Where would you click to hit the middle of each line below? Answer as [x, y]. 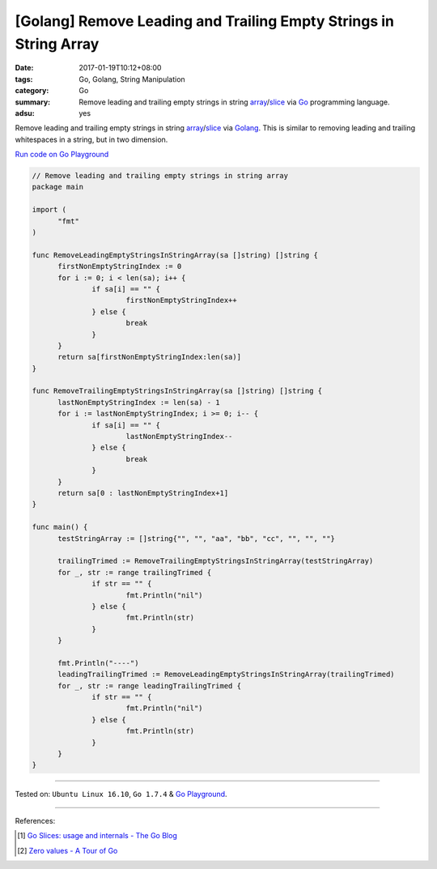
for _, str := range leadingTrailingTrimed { [150, 686]
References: [35, 820]
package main [58, 187]
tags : [24, 79]
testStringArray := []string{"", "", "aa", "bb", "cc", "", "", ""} [197, 538]
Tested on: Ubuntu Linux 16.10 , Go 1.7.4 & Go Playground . [121, 794]
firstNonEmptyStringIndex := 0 [120, 266]
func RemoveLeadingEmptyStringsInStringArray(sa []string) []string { [175, 255]
